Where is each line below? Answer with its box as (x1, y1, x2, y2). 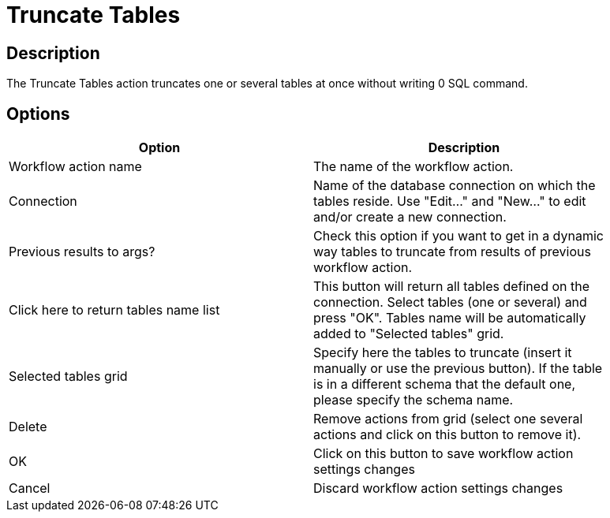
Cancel (9, 480, 51, 497)
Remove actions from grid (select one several (313, 411, 583, 427)
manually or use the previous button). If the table (313, 360, 603, 377)
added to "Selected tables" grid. (313, 326, 504, 342)
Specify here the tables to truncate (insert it (313, 345, 572, 361)
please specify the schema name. (313, 392, 514, 408)
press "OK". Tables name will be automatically (313, 310, 586, 326)
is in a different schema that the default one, (313, 376, 576, 393)
